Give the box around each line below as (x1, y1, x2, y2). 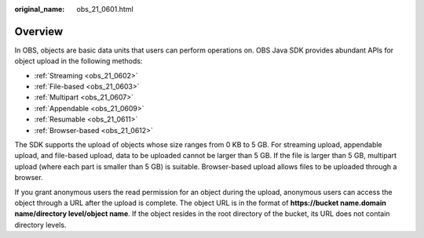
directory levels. (14, 220, 67, 229)
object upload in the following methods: (14, 56, 143, 66)
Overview (14, 24, 64, 38)
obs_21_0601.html (76, 5, 133, 13)
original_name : (14, 5, 65, 13)
